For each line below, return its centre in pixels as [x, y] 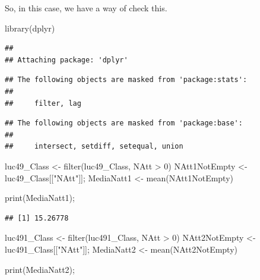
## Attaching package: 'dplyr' [66, 60]
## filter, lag [43, 103]
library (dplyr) [30, 28]
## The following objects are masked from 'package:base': [124, 123]
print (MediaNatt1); [40, 198]
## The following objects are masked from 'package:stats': [126, 80]
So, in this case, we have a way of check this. [86, 8]
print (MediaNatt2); [40, 269]
